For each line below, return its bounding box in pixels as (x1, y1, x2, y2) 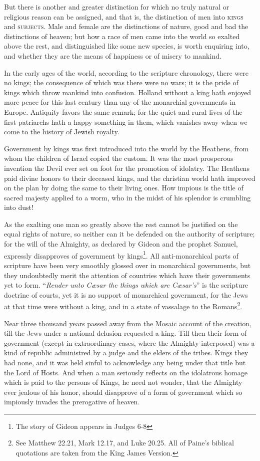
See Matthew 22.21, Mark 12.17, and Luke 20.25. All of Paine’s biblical (15, 437, 234, 448)
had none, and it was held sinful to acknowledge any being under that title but (4, 357, 246, 367)
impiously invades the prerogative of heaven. (4, 396, 140, 407)
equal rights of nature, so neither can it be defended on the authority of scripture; (4, 228, 255, 239)
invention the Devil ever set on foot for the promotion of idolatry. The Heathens (4, 162, 249, 173)
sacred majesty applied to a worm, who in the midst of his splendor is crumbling (4, 192, 251, 202)
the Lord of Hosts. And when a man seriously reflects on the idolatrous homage (4, 367, 247, 377)
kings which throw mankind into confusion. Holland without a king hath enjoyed (4, 87, 251, 97)
